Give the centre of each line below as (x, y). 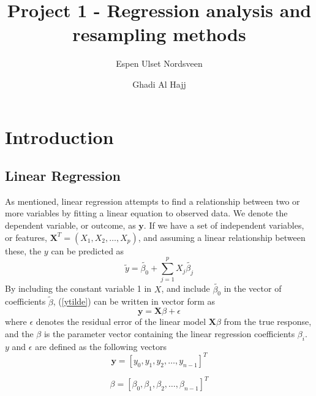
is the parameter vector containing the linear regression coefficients (169, 333)
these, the (23, 250)
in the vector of (253, 288)
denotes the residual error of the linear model (121, 322)
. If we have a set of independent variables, (224, 225)
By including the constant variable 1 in (78, 288)
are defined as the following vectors (101, 346)
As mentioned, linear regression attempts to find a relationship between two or (152, 201)
